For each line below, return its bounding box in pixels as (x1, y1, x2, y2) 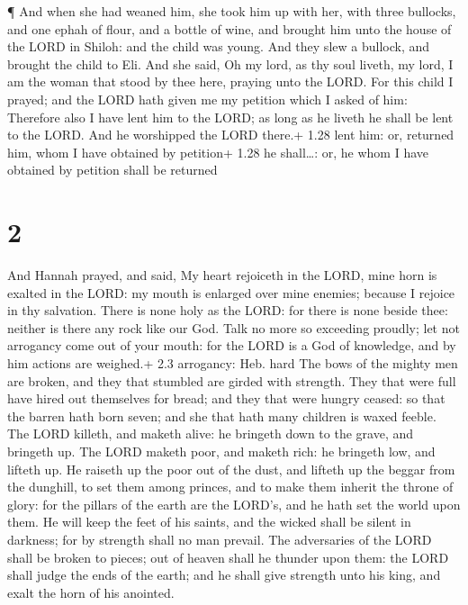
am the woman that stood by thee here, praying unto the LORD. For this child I (7, 72, 454, 91)
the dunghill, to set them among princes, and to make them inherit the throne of (7, 477, 454, 496)
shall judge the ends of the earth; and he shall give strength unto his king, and (7, 565, 441, 584)
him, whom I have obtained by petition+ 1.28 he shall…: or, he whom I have (7, 142, 428, 161)
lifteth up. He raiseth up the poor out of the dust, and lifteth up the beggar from (7, 459, 455, 478)
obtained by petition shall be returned (7, 160, 218, 179)
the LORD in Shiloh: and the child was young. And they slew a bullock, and (7, 37, 429, 56)
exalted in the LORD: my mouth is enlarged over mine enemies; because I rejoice (7, 283, 455, 302)
